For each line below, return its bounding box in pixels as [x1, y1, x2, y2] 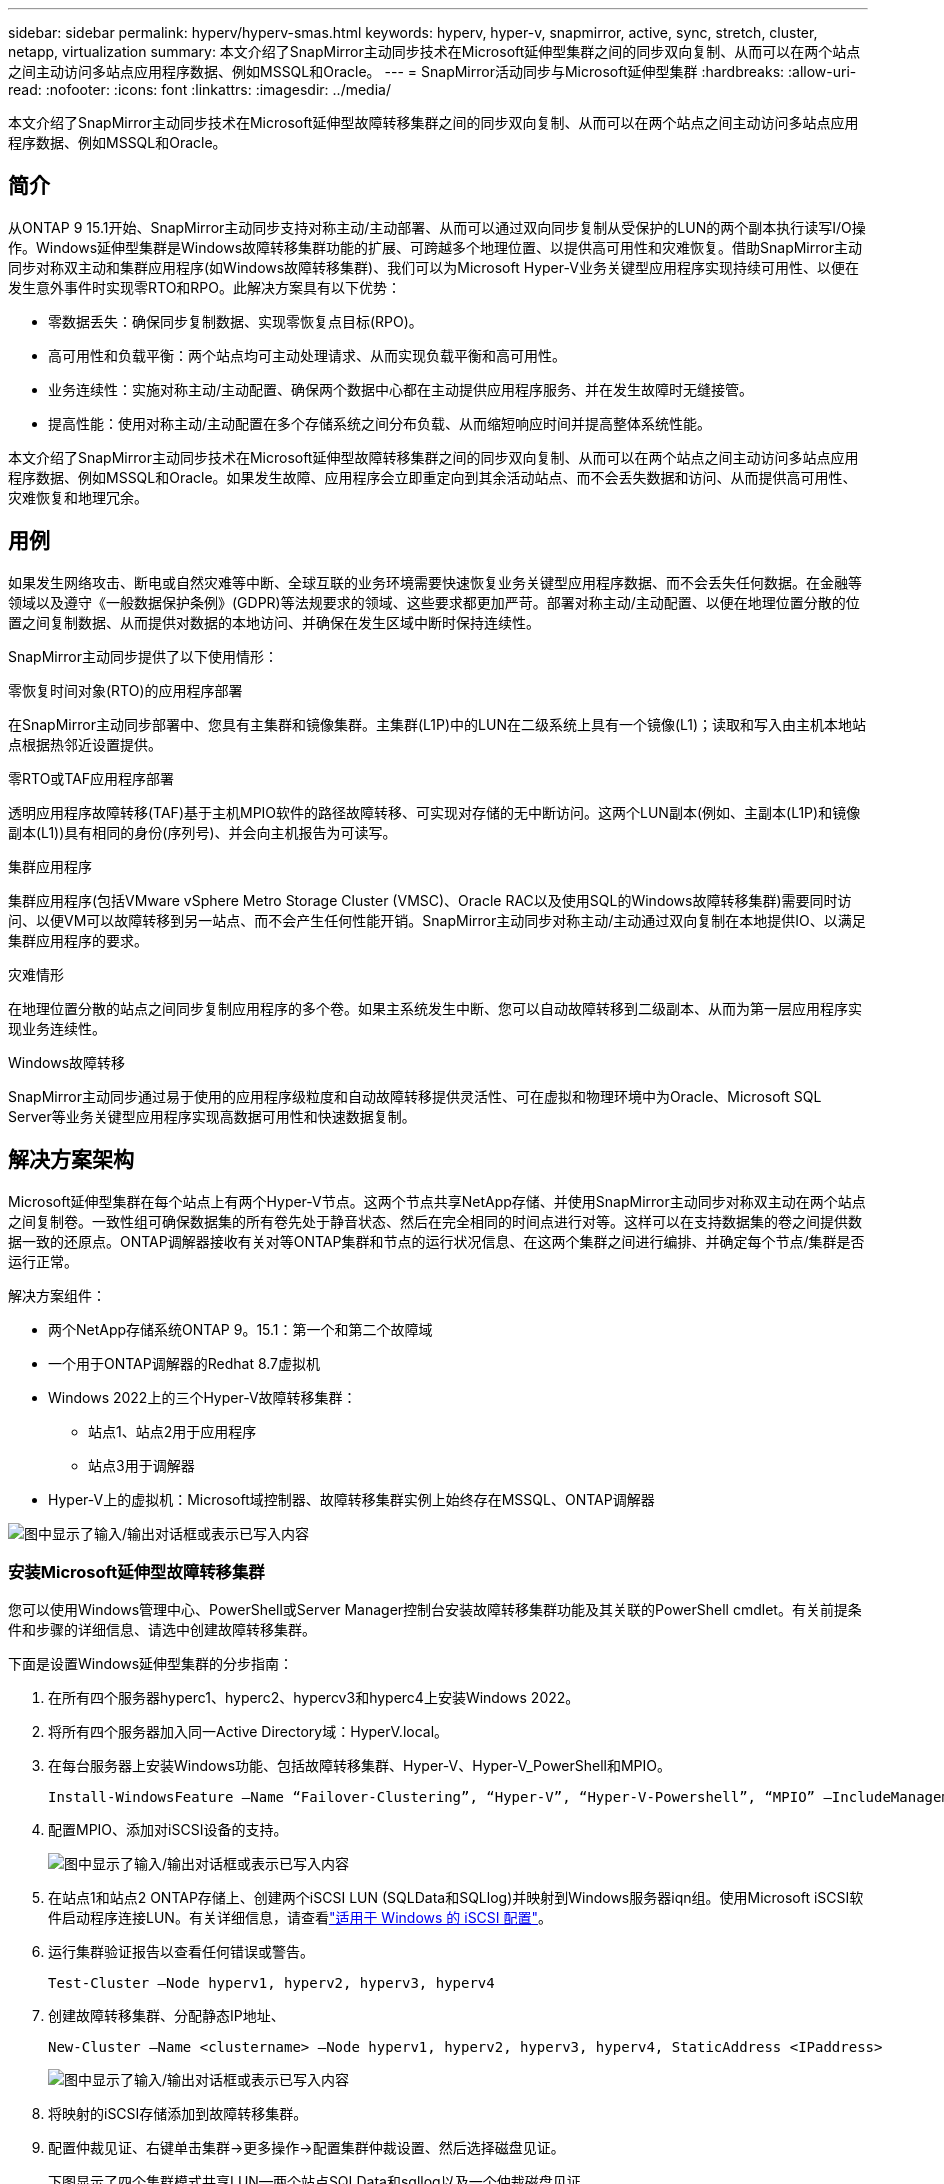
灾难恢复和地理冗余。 [8, 488, 148, 506]
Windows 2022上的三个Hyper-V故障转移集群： [48, 1388, 357, 1406]
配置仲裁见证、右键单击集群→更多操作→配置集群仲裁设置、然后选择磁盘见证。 [48, 2139, 565, 2157]
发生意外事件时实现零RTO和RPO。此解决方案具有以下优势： [8, 278, 401, 296]
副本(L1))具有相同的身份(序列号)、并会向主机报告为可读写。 [8, 823, 397, 841]
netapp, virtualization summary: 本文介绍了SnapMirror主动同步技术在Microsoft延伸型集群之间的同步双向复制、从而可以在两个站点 [8, 43, 861, 60]
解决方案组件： [8, 1286, 106, 1304]
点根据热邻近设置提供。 [8, 735, 162, 753]
